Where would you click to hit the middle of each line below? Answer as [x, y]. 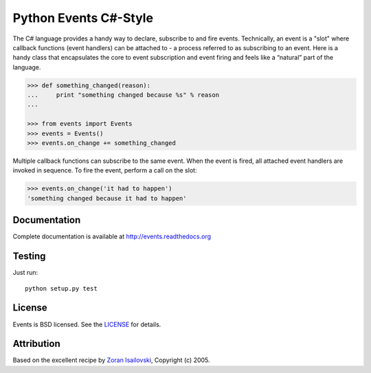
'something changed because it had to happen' [107, 198]
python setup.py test [61, 288]
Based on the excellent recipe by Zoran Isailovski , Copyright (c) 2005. [111, 360]
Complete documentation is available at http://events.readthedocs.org [112, 236]
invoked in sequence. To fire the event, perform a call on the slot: [105, 170]
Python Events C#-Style [83, 18]
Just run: [25, 273]
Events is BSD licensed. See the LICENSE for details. [87, 324]
